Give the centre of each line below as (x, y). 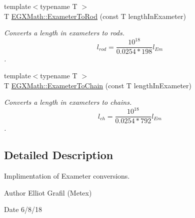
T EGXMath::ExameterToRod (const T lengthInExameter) (95, 16)
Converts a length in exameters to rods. (64, 33)
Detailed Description (59, 155)
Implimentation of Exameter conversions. (67, 176)
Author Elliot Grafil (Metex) (48, 192)
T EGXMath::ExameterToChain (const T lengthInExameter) (98, 85)
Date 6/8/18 (23, 209)
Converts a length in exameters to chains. (68, 102)
